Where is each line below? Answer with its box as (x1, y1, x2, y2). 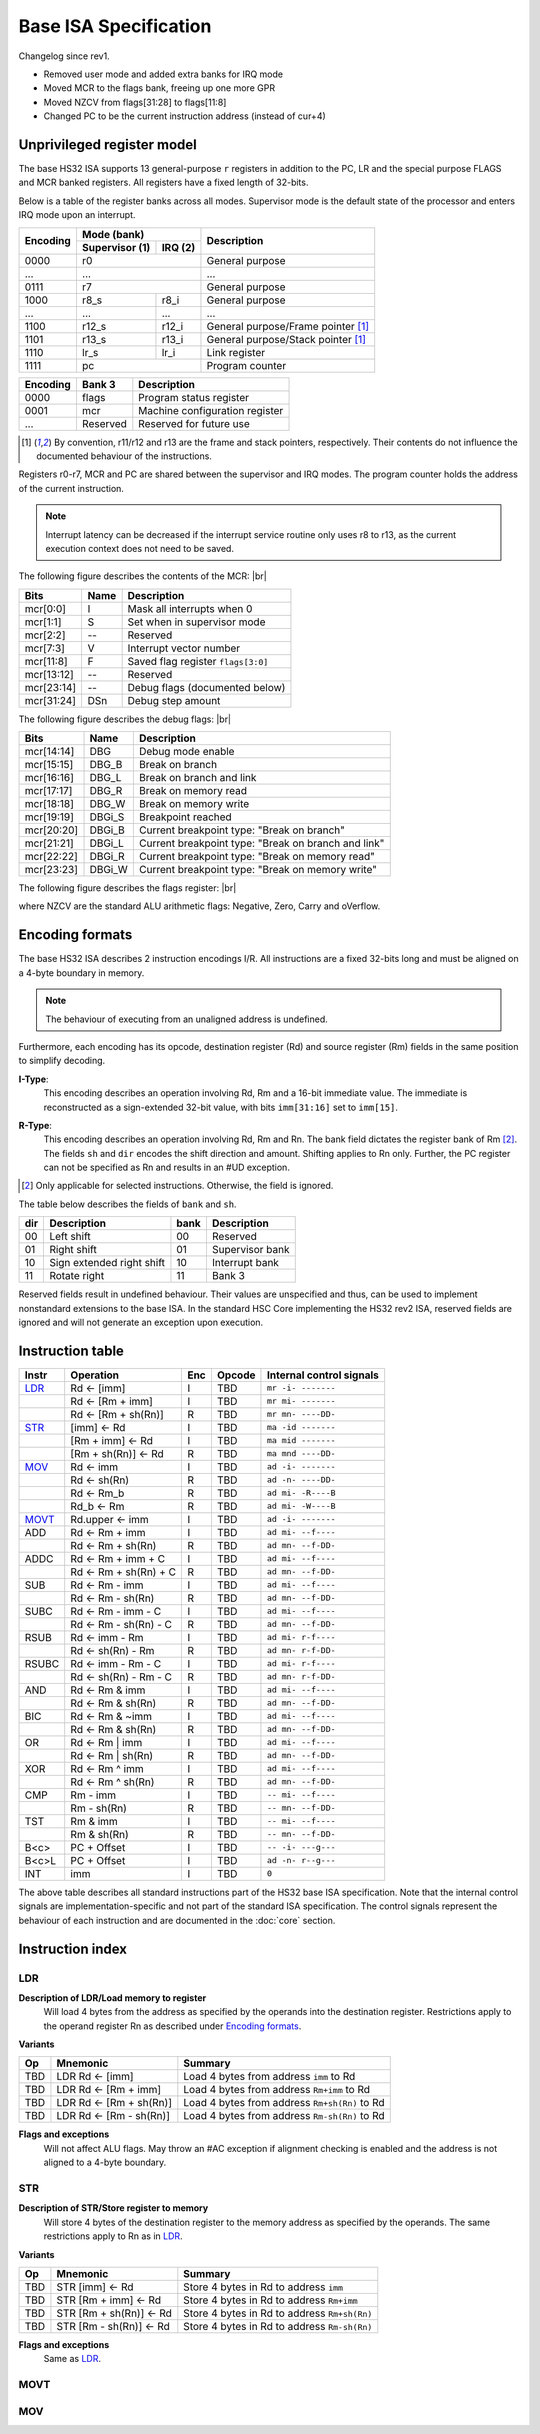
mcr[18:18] (24, 797, 75, 811)
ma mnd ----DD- (266, 1448, 336, 1459)
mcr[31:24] (24, 693, 77, 707)
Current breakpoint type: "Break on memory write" (138, 863, 377, 877)
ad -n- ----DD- (266, 1475, 336, 1485)
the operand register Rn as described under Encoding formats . (43, 2020, 302, 2032)
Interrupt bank (211, 1256, 280, 1270)
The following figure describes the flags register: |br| (18, 882, 237, 894)
